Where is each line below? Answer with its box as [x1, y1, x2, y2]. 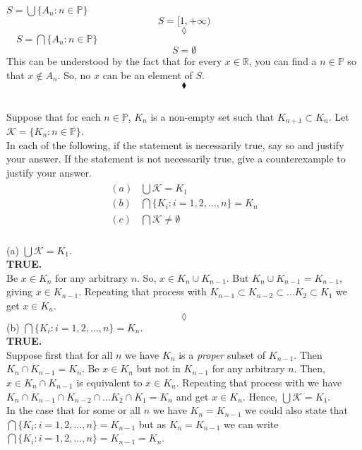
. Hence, [242, 389, 278, 403]
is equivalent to [76, 374, 143, 389]
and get [176, 389, 209, 403]
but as [138, 416, 166, 431]
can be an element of [102, 67, 193, 82]
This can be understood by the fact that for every [6, 54, 222, 68]
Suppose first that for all [6, 347, 113, 362]
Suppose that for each [6, 109, 101, 124]
